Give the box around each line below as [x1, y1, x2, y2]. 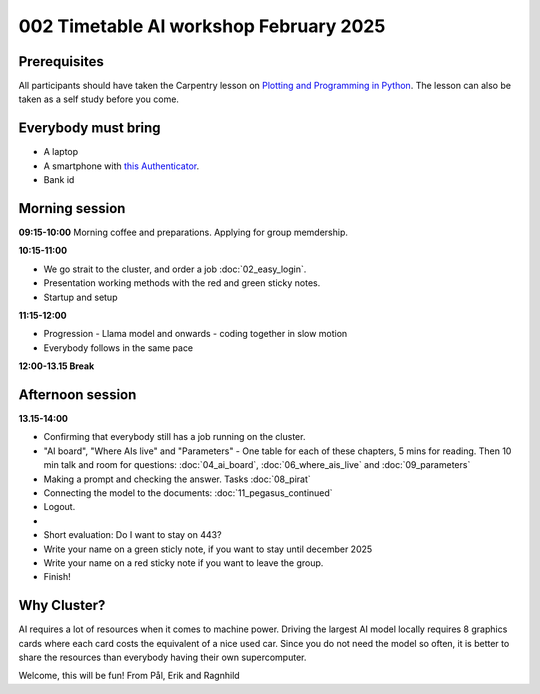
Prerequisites [18, 53, 104, 70]
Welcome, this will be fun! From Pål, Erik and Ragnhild [18, 670, 240, 682]
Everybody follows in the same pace [43, 341, 194, 354]
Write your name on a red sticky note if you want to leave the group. [43, 556, 324, 569]
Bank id [43, 174, 75, 186]
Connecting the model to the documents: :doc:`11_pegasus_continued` [43, 487, 334, 499]
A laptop [43, 146, 79, 158]
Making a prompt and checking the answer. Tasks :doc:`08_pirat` [43, 473, 312, 485]
